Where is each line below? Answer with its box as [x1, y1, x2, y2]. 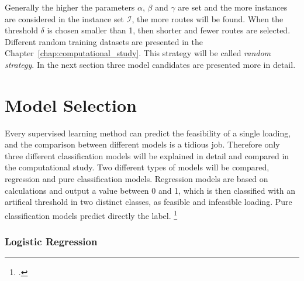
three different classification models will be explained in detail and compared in [5, 149, 289, 162]
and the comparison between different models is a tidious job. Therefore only [5, 138, 280, 150]
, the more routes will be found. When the [132, 12, 284, 25]
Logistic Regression [5, 234, 98, 249]
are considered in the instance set [5, 12, 125, 25]
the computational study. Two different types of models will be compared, [5, 161, 270, 173]
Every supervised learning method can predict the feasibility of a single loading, [5, 126, 291, 139]
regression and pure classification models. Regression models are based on [5, 173, 268, 185]
